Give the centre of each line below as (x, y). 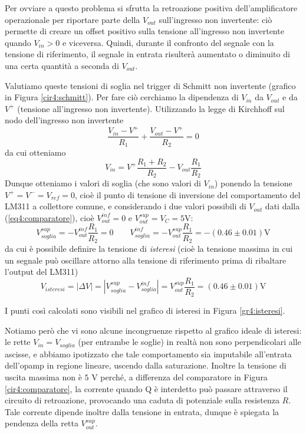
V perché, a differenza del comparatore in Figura (180, 377)
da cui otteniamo (35, 152)
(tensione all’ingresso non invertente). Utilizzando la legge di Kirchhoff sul (151, 108)
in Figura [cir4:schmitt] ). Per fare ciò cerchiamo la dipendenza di (122, 97)
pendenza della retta (42, 423)
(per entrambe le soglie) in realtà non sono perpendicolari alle (190, 342)
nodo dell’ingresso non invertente (64, 120)
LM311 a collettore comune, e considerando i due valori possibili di (126, 206)
